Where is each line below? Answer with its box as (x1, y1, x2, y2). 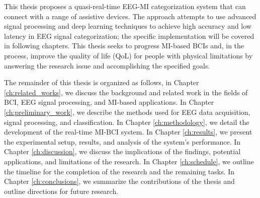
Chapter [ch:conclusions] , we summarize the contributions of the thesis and (4, 176, 235, 186)
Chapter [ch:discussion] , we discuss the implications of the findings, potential (4, 146, 241, 157)
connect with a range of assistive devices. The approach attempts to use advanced (4, 11, 256, 21)
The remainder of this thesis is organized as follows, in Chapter (4, 77, 199, 88)
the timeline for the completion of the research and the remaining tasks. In (4, 166, 235, 176)
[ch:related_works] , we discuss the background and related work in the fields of (4, 87, 248, 97)
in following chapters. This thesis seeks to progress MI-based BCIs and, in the (4, 40, 244, 51)
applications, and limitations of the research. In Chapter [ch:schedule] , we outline (4, 156, 254, 166)
